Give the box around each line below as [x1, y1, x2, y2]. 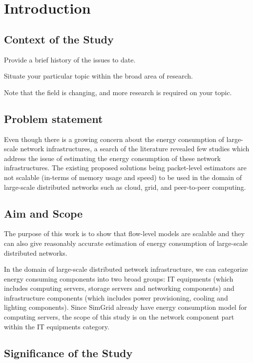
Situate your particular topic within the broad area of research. [4, 71, 193, 81]
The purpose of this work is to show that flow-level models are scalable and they [4, 228, 245, 239]
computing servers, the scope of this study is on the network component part [4, 312, 234, 322]
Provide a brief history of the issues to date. [4, 54, 136, 64]
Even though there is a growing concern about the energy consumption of [4, 134, 224, 144]
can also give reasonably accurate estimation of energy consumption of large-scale [4, 238, 248, 248]
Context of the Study [4, 31, 114, 46]
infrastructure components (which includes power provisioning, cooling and [4, 292, 228, 302]
